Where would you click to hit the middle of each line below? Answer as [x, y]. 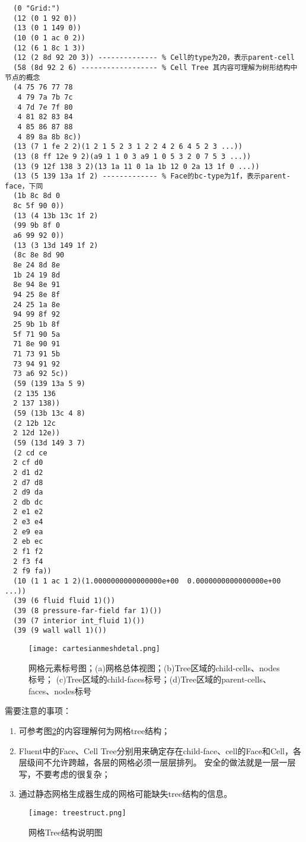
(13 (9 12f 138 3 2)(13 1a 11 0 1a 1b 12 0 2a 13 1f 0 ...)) [136, 166]
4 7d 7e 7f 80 [45, 107]
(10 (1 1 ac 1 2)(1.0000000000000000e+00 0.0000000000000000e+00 [147, 581]
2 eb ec [28, 542]
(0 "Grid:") [37, 8]
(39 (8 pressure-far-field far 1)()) [87, 611]
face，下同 [24, 186]
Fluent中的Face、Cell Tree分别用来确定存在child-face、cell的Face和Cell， [156, 750]
